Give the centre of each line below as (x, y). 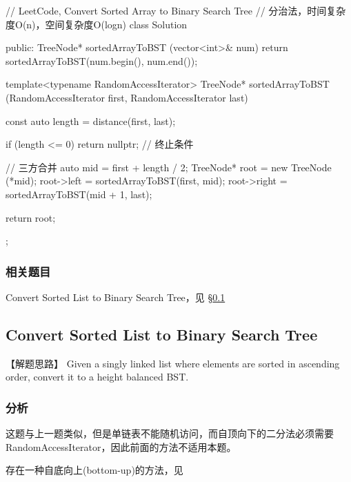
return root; (31, 217)
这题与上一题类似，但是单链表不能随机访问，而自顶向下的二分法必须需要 (170, 433)
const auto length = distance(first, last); (91, 120)
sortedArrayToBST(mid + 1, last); (79, 194)
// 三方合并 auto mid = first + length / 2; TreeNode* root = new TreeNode (169, 167)
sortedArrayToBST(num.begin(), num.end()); (102, 60)
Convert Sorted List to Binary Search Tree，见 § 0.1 (116, 297)
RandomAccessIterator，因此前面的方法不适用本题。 (121, 446)
